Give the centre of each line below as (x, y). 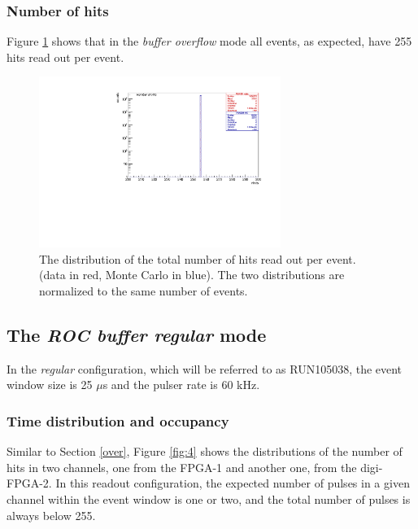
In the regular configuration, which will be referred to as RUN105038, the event (205, 368)
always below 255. (51, 515)
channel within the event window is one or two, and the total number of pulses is (209, 498)
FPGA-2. (29, 483)
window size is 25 (50, 385)
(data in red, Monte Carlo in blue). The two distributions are (192, 275)
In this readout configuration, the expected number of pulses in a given (233, 483)
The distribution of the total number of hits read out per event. (198, 258)
